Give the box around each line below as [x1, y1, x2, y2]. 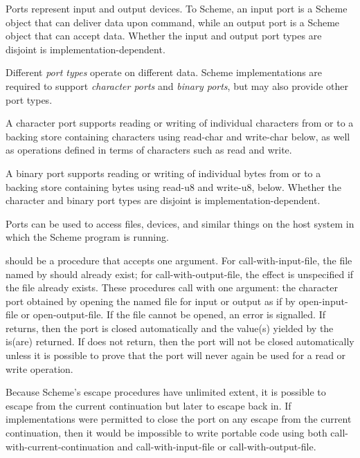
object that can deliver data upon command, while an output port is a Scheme [6, 15, 340, 29]
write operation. [6, 361, 73, 376]
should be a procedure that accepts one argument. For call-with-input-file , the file [6, 253, 352, 267]
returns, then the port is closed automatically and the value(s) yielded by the [6, 320, 334, 335]
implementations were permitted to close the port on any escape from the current [6, 412, 352, 426]
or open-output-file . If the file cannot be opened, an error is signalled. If [21, 307, 325, 322]
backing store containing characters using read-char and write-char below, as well [6, 129, 350, 143]
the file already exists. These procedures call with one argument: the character [6, 280, 339, 295]
